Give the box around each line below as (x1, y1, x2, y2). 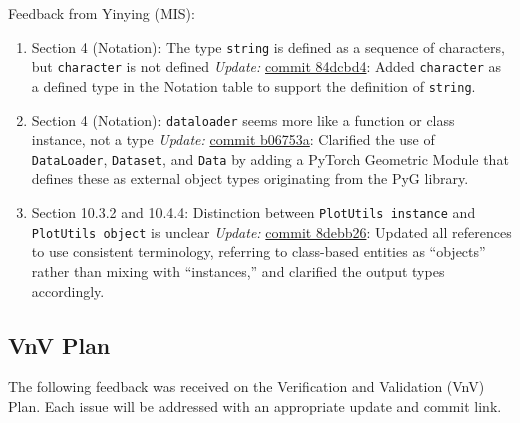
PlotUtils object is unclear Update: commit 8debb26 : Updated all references (31, 221, 512, 242)
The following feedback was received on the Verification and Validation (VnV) (8, 376, 485, 397)
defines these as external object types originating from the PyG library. (31, 168, 469, 189)
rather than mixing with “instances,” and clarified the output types (31, 260, 445, 281)
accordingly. (31, 280, 105, 301)
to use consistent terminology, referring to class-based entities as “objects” (31, 241, 486, 262)
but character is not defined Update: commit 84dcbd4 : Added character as (31, 56, 502, 77)
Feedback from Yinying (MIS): (8, 3, 195, 23)
